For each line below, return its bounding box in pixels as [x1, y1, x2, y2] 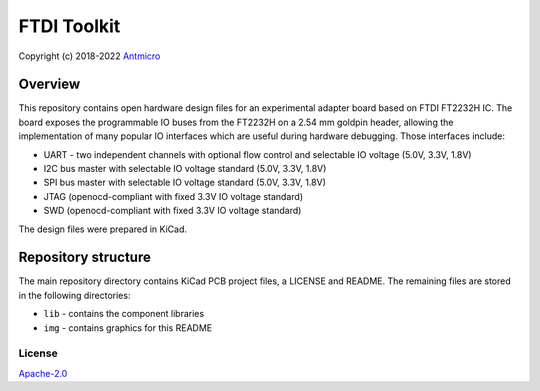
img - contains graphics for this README [43, 321, 213, 334]
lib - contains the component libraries [43, 308, 205, 320]
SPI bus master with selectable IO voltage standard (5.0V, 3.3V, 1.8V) [43, 176, 327, 189]
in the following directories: [18, 289, 131, 301]
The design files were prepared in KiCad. [18, 223, 188, 235]
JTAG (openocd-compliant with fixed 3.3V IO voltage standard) [43, 190, 304, 202]
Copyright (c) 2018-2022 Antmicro [18, 50, 161, 62]
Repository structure [18, 249, 152, 266]
